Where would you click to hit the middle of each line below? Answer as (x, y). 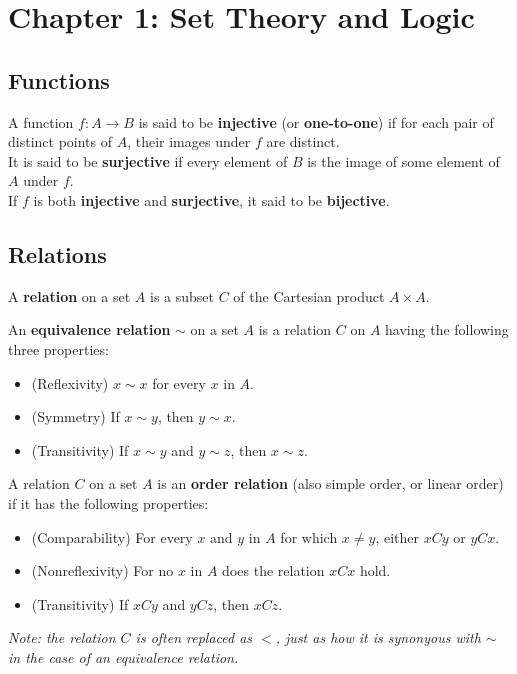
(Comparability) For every (112, 536)
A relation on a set (69, 295)
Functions (59, 79)
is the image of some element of (403, 160)
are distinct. (303, 141)
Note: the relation (62, 637)
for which (309, 536)
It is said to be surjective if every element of (148, 160)
